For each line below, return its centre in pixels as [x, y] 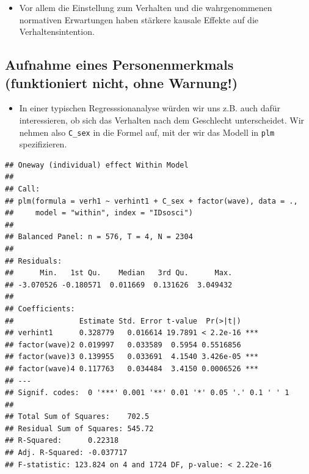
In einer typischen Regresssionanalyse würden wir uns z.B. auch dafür [150, 108]
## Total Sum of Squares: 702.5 [77, 417]
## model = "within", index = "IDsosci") [99, 213]
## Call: [23, 189]
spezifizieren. [43, 144]
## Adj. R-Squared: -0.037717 [66, 453]
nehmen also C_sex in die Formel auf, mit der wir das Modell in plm [147, 132]
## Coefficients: [40, 309]
